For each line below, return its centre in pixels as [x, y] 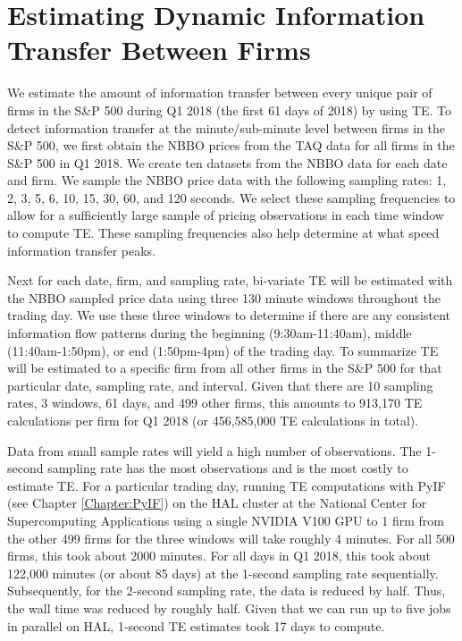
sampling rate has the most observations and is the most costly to [228, 468]
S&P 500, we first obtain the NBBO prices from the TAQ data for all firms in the [231, 145]
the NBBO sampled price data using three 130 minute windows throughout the [224, 297]
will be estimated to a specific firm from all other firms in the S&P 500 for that [225, 368]
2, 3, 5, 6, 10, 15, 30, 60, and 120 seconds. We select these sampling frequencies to [231, 197]
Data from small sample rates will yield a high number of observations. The [214, 450]
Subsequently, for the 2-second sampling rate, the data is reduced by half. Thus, [227, 590]
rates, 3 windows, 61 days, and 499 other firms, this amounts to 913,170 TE [215, 403]
